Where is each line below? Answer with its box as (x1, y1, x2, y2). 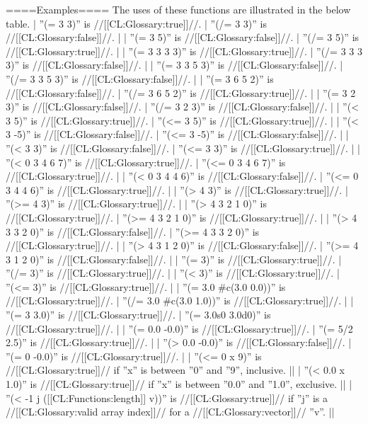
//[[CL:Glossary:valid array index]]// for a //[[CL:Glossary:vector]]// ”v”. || (6, 404, 335, 419)
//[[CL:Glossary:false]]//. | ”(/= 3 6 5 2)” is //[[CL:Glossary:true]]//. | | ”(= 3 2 (6, 85, 356, 100)
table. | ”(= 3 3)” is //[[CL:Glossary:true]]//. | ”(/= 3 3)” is (6, 16, 267, 30)
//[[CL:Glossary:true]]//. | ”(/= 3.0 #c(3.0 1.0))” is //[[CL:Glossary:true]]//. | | (6, 293, 354, 308)
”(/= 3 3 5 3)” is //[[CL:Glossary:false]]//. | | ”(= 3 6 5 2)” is (6, 71, 274, 86)
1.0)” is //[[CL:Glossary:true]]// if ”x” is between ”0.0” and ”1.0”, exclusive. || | (6, 377, 352, 391)
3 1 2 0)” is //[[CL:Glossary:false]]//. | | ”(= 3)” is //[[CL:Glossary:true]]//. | (6, 251, 342, 266)
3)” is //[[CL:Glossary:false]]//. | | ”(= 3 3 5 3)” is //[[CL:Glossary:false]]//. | (6, 57, 343, 72)
